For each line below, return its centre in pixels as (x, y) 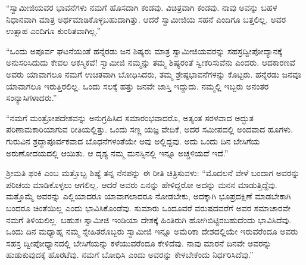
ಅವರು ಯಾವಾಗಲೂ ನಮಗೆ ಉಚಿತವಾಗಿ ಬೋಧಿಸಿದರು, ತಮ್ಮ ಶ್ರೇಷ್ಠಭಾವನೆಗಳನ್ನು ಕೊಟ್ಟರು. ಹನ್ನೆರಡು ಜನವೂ (154, 74)
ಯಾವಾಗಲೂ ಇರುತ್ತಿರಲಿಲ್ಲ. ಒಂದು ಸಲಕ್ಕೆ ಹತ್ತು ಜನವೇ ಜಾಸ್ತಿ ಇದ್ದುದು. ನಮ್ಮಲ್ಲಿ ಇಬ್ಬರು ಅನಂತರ (138, 86)
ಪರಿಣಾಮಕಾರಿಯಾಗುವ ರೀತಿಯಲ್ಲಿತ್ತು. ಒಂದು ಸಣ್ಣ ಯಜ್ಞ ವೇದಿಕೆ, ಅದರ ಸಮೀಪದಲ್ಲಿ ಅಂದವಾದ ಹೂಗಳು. (150, 129)
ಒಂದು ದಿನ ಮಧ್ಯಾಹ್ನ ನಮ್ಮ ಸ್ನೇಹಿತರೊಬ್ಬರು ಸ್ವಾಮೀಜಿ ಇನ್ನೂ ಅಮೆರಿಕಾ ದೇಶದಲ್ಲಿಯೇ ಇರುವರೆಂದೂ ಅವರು (152, 231)
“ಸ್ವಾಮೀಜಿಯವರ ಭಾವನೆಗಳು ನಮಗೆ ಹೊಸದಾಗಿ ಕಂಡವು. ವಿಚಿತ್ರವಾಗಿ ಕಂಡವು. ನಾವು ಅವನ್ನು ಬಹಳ (142, 7)
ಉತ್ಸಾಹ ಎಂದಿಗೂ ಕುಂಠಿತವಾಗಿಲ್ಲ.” (54, 31)
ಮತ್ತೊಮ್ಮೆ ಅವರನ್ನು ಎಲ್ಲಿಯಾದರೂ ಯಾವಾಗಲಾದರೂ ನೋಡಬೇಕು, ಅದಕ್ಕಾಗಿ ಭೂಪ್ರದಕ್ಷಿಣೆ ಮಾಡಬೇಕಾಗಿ (149, 196)
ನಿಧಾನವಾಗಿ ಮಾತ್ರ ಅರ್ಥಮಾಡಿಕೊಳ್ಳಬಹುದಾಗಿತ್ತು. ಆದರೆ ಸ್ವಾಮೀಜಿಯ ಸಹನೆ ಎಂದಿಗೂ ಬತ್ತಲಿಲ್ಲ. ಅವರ (146, 19)
